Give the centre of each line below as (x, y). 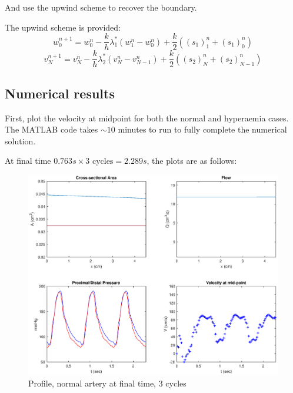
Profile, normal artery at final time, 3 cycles (107, 383)
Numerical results (60, 93)
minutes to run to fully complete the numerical (202, 129)
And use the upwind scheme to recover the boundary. (101, 7)
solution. (20, 141)
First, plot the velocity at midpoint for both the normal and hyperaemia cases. (147, 118)
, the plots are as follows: (192, 161)
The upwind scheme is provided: (63, 27)
